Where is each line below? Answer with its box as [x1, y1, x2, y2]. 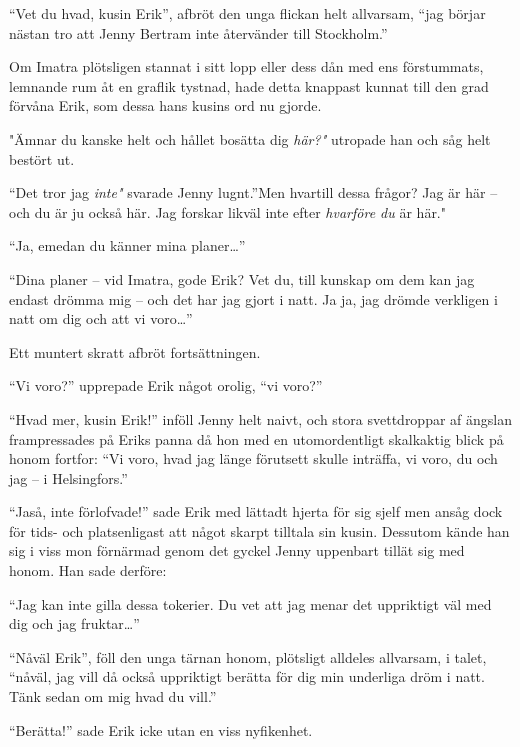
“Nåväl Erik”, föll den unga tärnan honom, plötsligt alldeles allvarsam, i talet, [9, 646, 487, 667]
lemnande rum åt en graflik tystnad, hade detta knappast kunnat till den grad [9, 75, 489, 96]
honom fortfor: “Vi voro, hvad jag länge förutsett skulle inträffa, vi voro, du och [9, 448, 498, 469]
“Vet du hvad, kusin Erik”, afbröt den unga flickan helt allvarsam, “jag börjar [9, 3, 486, 23]
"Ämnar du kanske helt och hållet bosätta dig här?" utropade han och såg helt [9, 128, 491, 149]
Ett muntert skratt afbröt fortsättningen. [9, 341, 261, 362]
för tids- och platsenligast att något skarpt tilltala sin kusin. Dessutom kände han [9, 520, 510, 541]
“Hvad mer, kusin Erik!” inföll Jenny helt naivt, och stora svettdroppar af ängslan [9, 408, 513, 429]
